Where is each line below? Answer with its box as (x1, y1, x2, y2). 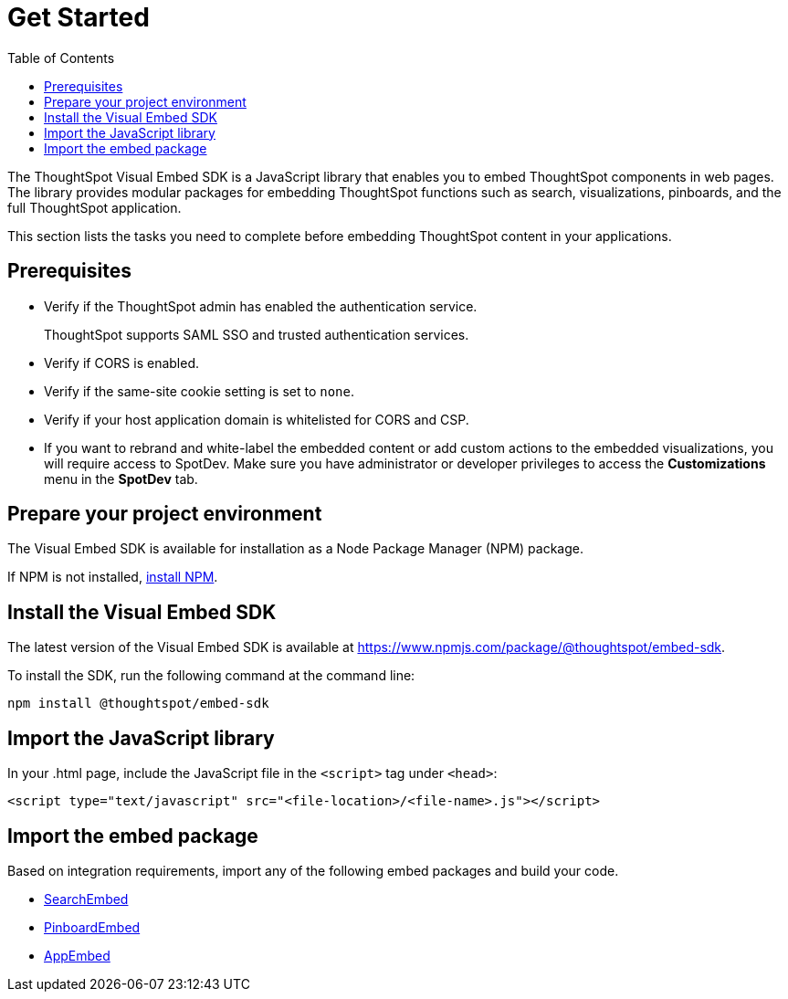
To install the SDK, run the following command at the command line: (7, 668, 415, 684)
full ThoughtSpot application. (7, 199, 182, 216)
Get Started (7, 2, 150, 33)
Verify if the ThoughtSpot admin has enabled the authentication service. (44, 298, 478, 314)
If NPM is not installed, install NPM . (7, 569, 218, 585)
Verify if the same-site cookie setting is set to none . (44, 383, 354, 399)
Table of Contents (7, 49, 115, 66)
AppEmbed (44, 947, 110, 963)
